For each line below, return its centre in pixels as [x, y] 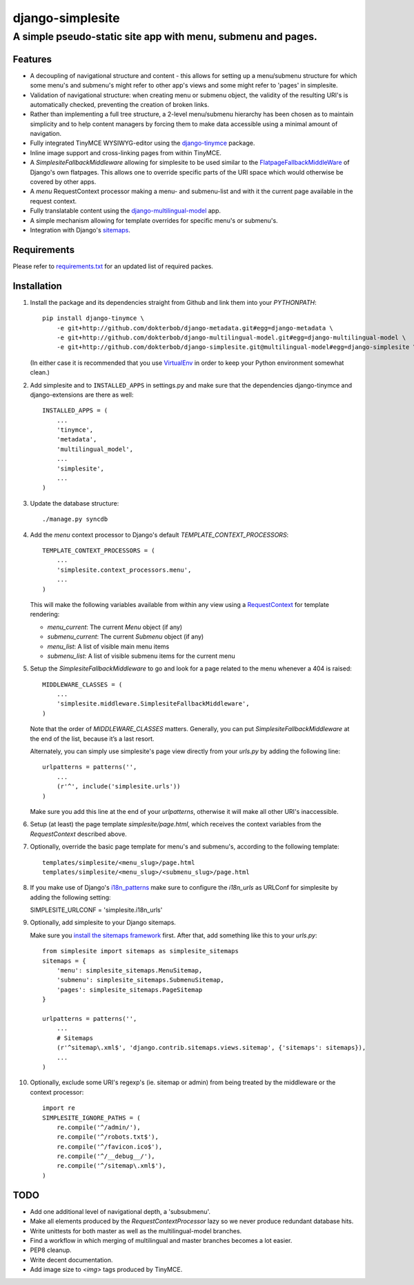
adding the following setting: [70, 897]
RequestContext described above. [78, 834]
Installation [37, 286]
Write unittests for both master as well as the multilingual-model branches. [136, 1231]
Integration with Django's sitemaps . [80, 230]
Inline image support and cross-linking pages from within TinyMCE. [126, 152]
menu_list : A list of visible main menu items [108, 646]
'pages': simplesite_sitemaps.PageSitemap [129, 989]
